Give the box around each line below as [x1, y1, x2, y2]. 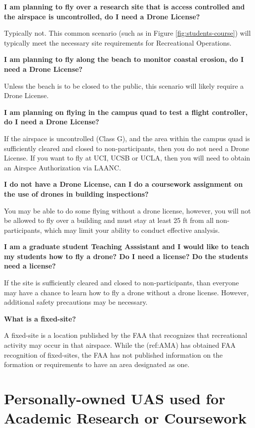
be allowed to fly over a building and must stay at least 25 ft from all [4, 215, 214, 225]
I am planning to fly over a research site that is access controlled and [4, 1, 245, 11]
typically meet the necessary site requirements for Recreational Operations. [4, 37, 232, 48]
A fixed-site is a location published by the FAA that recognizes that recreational [4, 330, 248, 340]
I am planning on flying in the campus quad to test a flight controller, [4, 107, 248, 117]
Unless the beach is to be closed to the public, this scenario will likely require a [4, 80, 244, 91]
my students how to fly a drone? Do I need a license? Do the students [4, 251, 248, 261]
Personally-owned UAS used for [4, 388, 225, 408]
